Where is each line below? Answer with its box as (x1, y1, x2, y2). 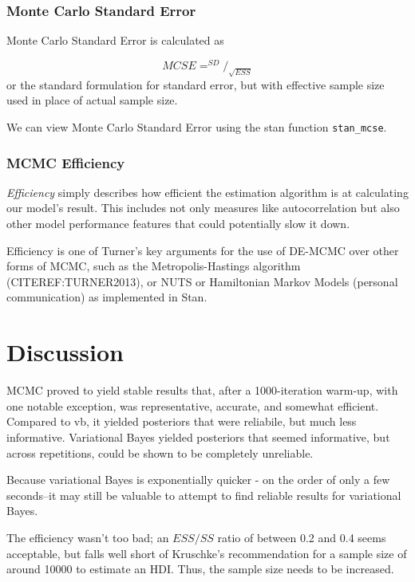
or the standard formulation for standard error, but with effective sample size (6, 76, 385, 92)
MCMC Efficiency (6, 152, 125, 172)
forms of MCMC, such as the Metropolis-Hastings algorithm (6, 258, 301, 274)
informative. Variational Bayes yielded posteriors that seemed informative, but (6, 428, 390, 445)
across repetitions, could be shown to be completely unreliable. (6, 444, 314, 461)
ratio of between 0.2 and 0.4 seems (217, 529, 386, 545)
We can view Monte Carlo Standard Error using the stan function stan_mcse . (6, 119, 387, 135)
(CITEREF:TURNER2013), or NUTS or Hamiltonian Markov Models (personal (6, 273, 398, 289)
